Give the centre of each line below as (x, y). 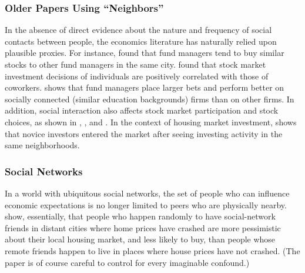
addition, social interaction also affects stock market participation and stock (142, 110)
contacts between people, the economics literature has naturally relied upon (141, 41)
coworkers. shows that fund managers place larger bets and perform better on (145, 87)
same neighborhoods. (42, 145)
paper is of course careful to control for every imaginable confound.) (127, 262)
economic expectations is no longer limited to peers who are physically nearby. (146, 204)
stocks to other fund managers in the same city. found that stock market (135, 64)
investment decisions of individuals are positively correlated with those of (137, 76)
